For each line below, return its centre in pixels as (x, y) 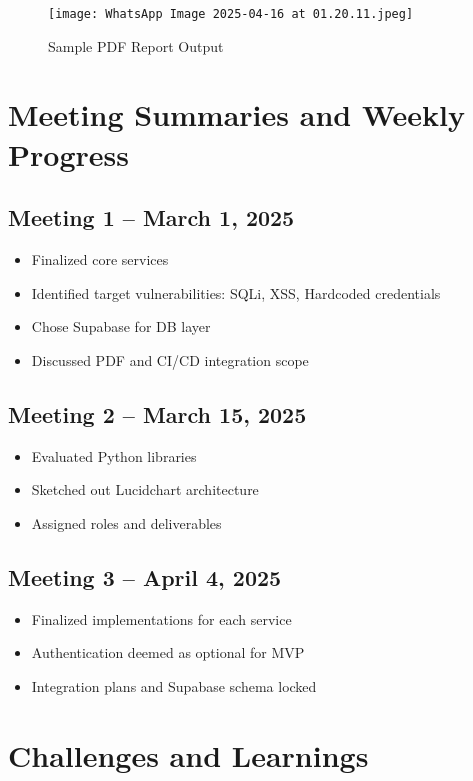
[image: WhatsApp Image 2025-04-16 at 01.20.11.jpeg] (231, 14)
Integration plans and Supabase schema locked (174, 685)
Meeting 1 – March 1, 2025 (151, 217)
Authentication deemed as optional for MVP (168, 652)
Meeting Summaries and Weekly (236, 114)
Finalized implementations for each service (161, 618)
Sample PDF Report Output (136, 45)
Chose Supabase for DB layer (121, 326)
